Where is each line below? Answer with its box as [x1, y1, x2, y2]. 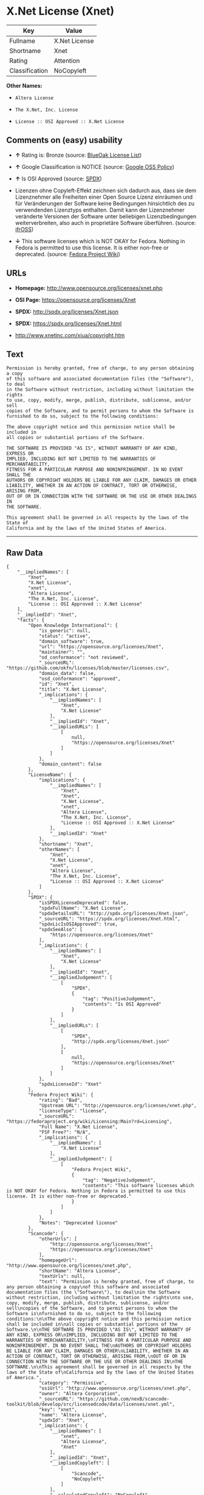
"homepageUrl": [38, 1257, 78, 1263]
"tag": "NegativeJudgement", [82, 1177, 156, 1183]
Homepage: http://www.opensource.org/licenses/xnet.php [15, 284, 163, 291]
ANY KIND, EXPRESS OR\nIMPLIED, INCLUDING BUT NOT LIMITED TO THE [6, 1332, 178, 1338]
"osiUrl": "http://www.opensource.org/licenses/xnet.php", [38, 1385, 191, 1391]
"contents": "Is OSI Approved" [82, 1001, 162, 1007]
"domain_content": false [38, 761, 102, 768]
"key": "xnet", [38, 1407, 78, 1413]
